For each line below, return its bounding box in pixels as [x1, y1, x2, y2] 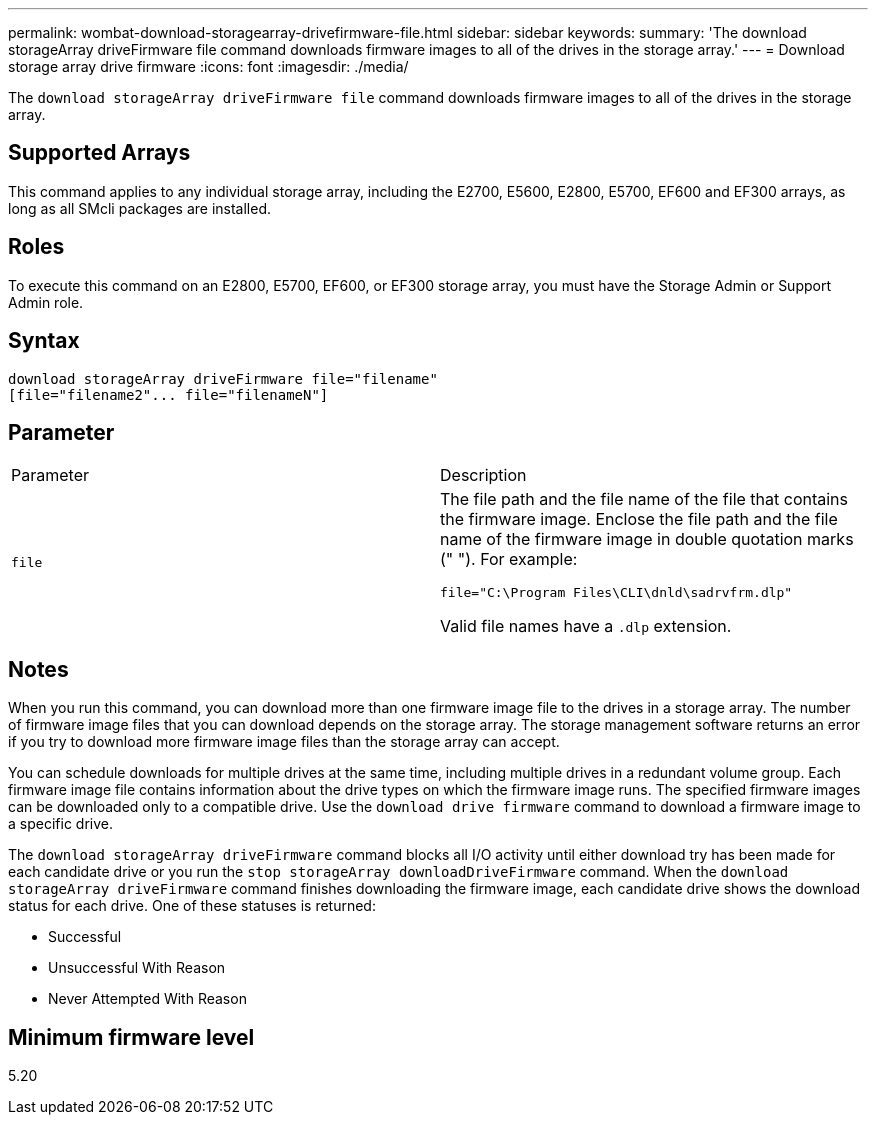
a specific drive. [8, 815, 113, 833]
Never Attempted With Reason [48, 990, 247, 1008]
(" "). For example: [440, 549, 578, 570]
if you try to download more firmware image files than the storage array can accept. [8, 733, 560, 751]
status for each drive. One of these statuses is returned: [8, 897, 376, 915]
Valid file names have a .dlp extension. [440, 616, 732, 637]
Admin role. [8, 293, 84, 311]
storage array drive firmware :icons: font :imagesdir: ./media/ [8, 58, 409, 75]
